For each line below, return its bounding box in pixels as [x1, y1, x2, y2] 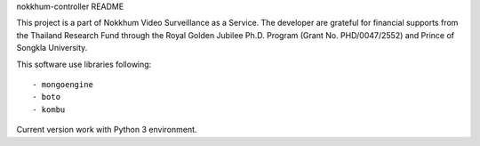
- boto [32, 92, 61, 102]
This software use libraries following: [16, 59, 152, 69]
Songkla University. [16, 43, 88, 53]
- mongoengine [32, 79, 93, 89]
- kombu [32, 104, 66, 115]
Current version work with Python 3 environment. [16, 125, 197, 135]
